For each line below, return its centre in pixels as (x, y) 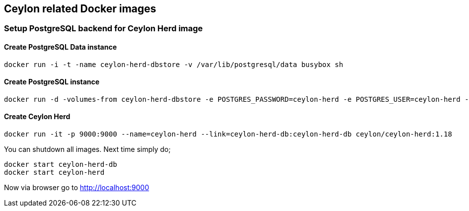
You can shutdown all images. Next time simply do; (87, 149)
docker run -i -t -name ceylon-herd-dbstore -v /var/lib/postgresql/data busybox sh (174, 64)
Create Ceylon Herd (37, 117)
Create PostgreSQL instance (52, 82)
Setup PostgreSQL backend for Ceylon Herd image (104, 29)
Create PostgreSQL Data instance (61, 47)
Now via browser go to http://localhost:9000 (77, 188)
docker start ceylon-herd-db (61, 165)
